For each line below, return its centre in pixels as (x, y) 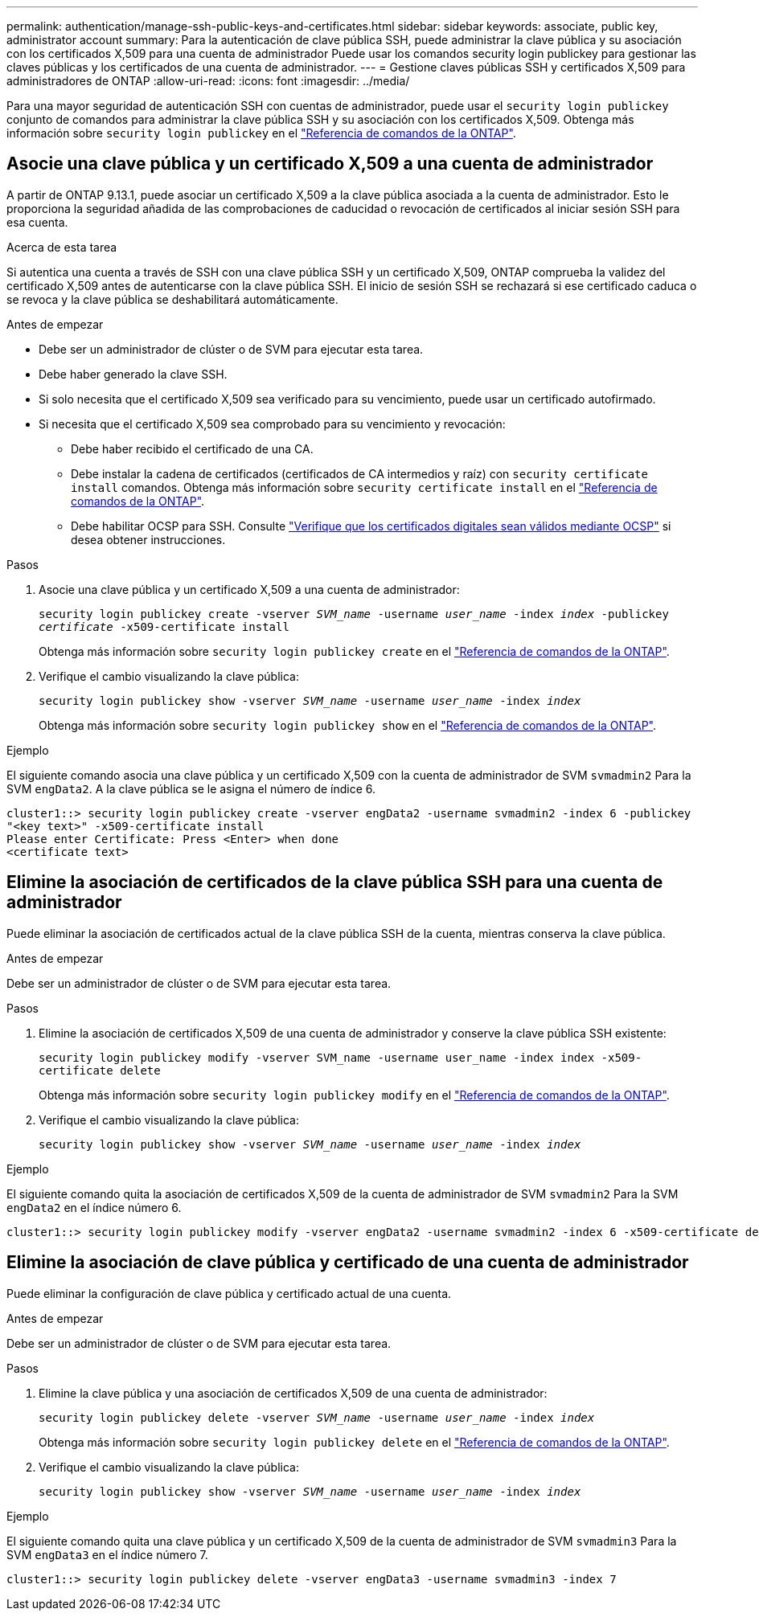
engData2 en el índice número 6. (94, 1207)
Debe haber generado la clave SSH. (133, 374)
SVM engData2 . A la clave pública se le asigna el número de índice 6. (191, 788)
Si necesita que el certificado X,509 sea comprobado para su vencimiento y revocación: (272, 424)
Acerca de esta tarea (62, 247)
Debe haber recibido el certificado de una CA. (192, 448)
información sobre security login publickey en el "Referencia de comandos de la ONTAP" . (261, 133)
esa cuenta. (37, 222)
